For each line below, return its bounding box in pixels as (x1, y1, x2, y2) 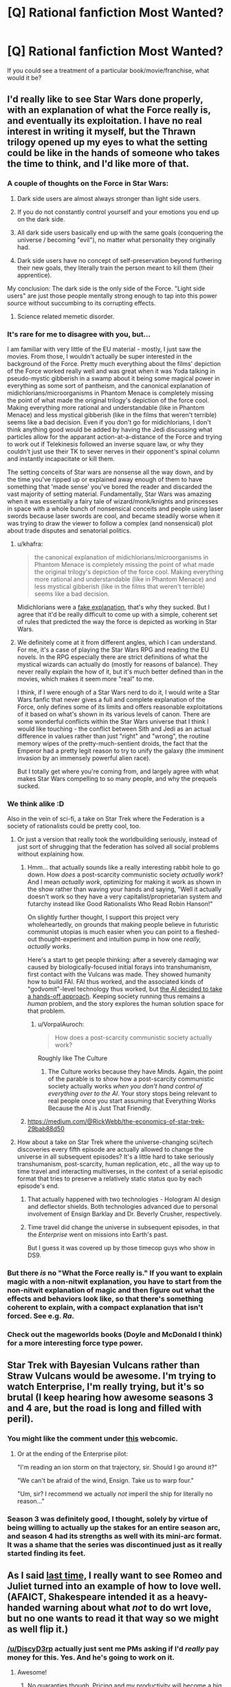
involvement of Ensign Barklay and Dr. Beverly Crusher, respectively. (27, 1210, 222, 1218)
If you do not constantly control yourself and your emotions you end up (16, 208, 219, 216)
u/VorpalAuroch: (37, 1020, 85, 1029)
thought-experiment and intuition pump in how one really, (38, 935, 201, 943)
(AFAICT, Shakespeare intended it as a (7, 1591, 175, 1603)
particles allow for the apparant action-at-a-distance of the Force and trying (7, 432, 222, 441)
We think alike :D (7, 799, 65, 808)
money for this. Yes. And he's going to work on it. (7, 1653, 175, 1662)
